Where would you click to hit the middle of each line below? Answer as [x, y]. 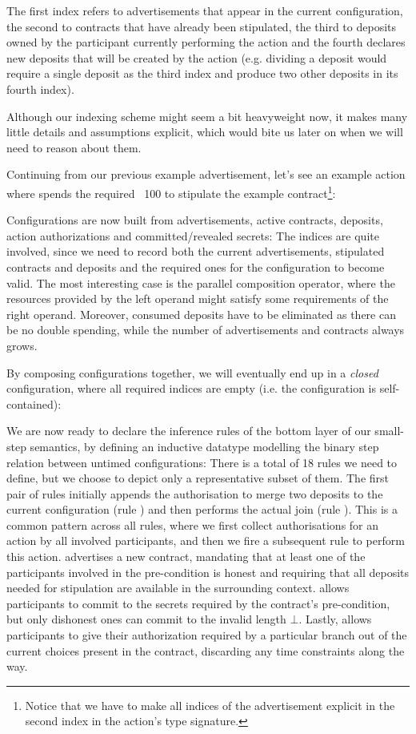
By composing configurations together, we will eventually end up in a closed [192, 372]
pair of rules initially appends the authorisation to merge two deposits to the [195, 493]
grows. [22, 345]
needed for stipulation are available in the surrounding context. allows [178, 588]
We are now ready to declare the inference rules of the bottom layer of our [189, 431]
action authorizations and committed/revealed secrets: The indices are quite [193, 235]
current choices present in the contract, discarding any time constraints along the [206, 650]
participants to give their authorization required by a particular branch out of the [207, 635]
